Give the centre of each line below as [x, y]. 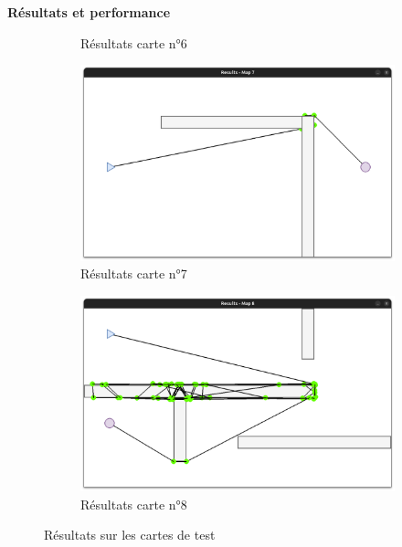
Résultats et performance [89, 12]
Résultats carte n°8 [134, 504]
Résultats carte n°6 [134, 42]
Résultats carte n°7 [134, 273]
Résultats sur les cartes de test [130, 535]
